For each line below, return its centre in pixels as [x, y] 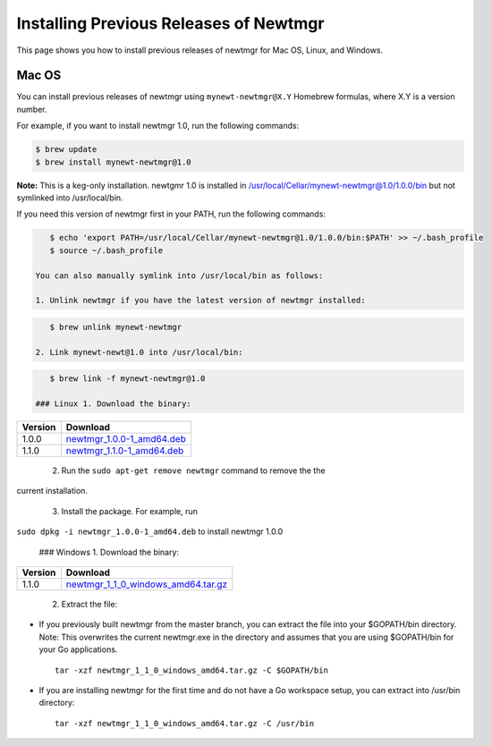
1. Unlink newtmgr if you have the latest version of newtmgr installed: [200, 301]
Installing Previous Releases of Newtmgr [170, 23]
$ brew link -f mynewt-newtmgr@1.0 [127, 379]
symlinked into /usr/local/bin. [70, 198]
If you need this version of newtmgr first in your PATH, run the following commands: [171, 214]
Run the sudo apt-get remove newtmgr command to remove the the [193, 470]
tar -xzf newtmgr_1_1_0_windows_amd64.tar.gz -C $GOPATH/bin [191, 670]
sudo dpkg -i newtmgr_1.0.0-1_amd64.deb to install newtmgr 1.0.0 [150, 531]
